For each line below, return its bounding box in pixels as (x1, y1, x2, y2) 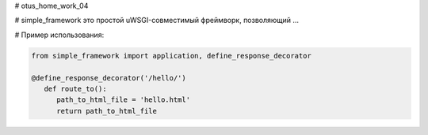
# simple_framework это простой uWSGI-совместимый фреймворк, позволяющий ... (14, 16, 300, 25)
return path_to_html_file (56, 107, 158, 115)
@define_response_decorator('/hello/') (31, 73, 186, 82)
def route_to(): (44, 84, 107, 93)
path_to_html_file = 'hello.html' (56, 96, 190, 104)
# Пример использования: (14, 30, 105, 39)
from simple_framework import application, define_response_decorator (31, 51, 312, 60)
